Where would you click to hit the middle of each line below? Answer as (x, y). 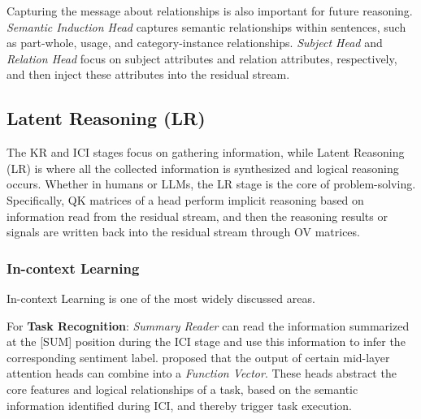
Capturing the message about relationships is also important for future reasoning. (210, 11)
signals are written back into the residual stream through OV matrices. (183, 232)
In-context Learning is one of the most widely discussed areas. (161, 298)
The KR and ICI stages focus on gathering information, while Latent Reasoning (206, 152)
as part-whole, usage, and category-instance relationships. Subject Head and (195, 43)
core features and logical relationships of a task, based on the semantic (182, 389)
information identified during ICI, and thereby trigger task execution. (179, 405)
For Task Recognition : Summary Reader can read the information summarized (208, 325)
